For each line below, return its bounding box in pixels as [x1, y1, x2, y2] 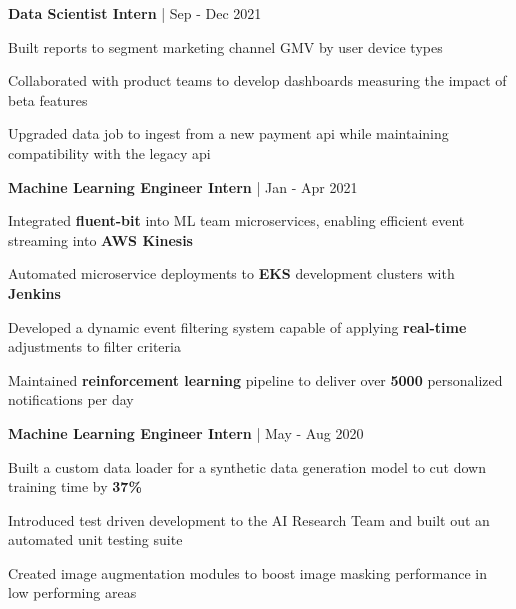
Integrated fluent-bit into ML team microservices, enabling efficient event [8, 210, 465, 231]
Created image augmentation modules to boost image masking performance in [8, 562, 488, 583]
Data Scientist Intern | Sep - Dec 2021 [8, 3, 262, 23]
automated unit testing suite [8, 529, 183, 550]
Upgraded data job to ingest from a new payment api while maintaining [8, 123, 449, 144]
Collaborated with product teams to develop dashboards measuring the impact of [8, 70, 507, 91]
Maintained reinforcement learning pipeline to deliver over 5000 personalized [8, 369, 503, 390]
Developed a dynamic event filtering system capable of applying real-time [8, 316, 467, 337]
